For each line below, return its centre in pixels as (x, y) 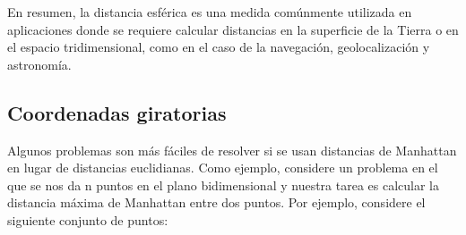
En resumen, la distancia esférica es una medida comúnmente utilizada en (210, 12)
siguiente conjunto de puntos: (88, 219)
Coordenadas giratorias (117, 112)
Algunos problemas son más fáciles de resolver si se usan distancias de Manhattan (232, 150)
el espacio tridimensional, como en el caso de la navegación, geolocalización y (219, 47)
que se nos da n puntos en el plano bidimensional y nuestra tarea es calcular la (224, 185)
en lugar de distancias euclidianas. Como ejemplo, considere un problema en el (223, 168)
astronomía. (39, 64)
